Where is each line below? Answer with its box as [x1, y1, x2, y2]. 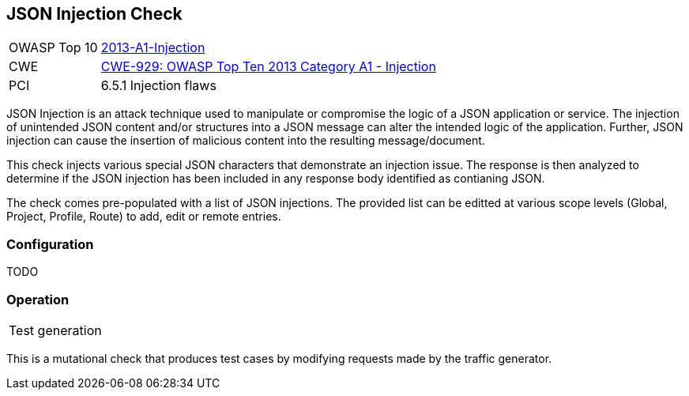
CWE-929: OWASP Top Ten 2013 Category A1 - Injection [100, 58, 436, 75]
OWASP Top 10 [9, 40, 98, 56]
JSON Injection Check [6, 4, 183, 24]
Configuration [6, 236, 94, 252]
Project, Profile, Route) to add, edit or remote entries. [6, 209, 281, 224]
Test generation [9, 322, 102, 338]
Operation [6, 291, 70, 307]
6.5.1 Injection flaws [100, 77, 216, 94]
